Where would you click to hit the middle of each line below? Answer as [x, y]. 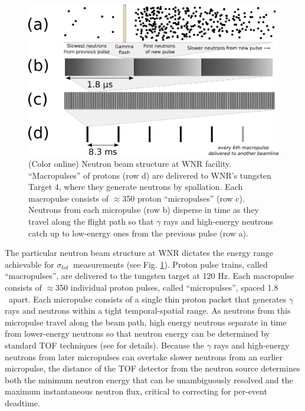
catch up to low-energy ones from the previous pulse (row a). [138, 233]
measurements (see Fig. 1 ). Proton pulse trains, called [170, 264]
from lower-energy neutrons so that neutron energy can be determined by [137, 333]
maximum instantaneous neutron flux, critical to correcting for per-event [136, 391]
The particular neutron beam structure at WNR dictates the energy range [139, 253]
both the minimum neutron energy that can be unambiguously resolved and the [149, 379]
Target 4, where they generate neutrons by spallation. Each [136, 187]
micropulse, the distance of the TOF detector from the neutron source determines [152, 368]
